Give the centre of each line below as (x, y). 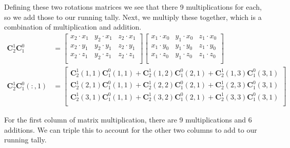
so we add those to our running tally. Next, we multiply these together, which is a (133, 17)
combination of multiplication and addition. (73, 27)
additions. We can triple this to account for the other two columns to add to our (131, 129)
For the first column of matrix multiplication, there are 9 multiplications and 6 (128, 119)
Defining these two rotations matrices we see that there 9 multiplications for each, (133, 7)
